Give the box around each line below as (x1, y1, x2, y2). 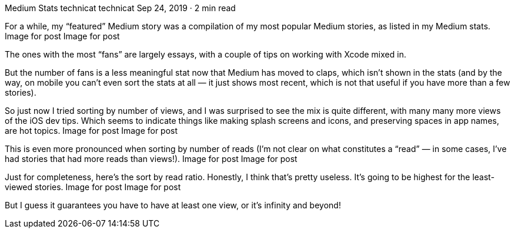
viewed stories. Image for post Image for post (5, 182, 181, 192)
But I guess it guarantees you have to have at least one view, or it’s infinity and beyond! (5, 200, 341, 210)
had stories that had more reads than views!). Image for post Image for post (5, 154, 297, 164)
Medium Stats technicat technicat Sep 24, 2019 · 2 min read (5, 3, 236, 13)
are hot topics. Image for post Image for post (5, 126, 178, 136)
